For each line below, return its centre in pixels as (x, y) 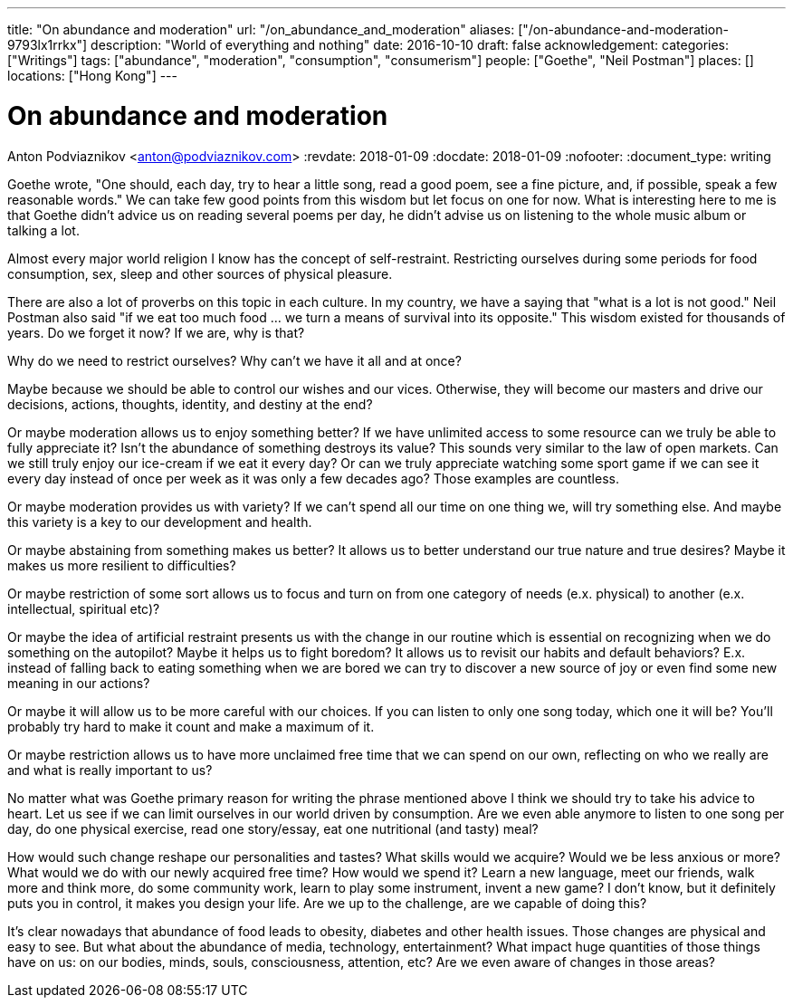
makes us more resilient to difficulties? (122, 565)
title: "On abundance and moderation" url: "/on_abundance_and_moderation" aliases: (261, 29)
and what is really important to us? (110, 770)
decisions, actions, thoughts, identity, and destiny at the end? (190, 404)
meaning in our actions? (79, 683)
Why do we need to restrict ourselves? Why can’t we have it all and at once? (234, 360)
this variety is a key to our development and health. (160, 522)
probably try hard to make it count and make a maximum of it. (191, 726)
